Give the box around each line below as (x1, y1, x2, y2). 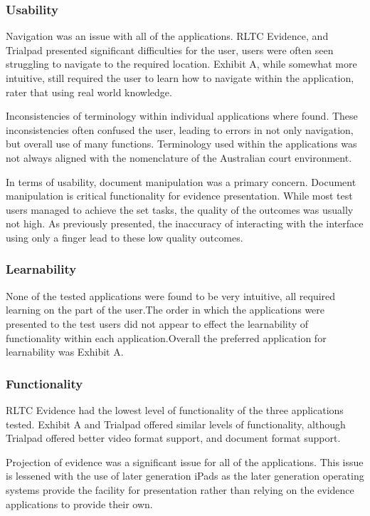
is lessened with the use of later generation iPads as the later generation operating (6, 468, 364, 483)
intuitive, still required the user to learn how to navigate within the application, (6, 71, 354, 85)
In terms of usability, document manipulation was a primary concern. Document (6, 174, 356, 189)
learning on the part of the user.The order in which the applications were (6, 302, 325, 317)
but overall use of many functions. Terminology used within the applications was (6, 136, 357, 151)
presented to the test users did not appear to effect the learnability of (6, 316, 309, 331)
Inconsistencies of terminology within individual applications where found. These (6, 108, 358, 123)
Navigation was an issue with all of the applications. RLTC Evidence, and (6, 29, 329, 43)
